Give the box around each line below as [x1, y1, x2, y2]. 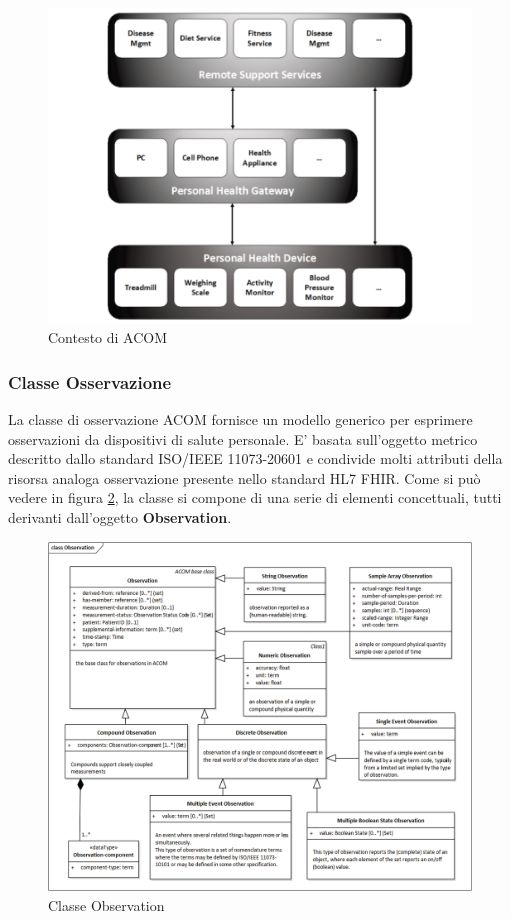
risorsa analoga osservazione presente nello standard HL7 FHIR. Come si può [8, 467, 481, 488]
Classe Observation [48, 894, 165, 915]
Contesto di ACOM [48, 327, 168, 348]
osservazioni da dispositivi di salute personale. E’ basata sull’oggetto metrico [8, 428, 478, 449]
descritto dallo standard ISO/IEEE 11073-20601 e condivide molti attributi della [8, 448, 503, 469]
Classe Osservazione [8, 369, 172, 394]
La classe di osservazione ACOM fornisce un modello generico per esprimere [8, 408, 473, 429]
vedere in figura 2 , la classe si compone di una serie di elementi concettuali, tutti [8, 487, 502, 508]
